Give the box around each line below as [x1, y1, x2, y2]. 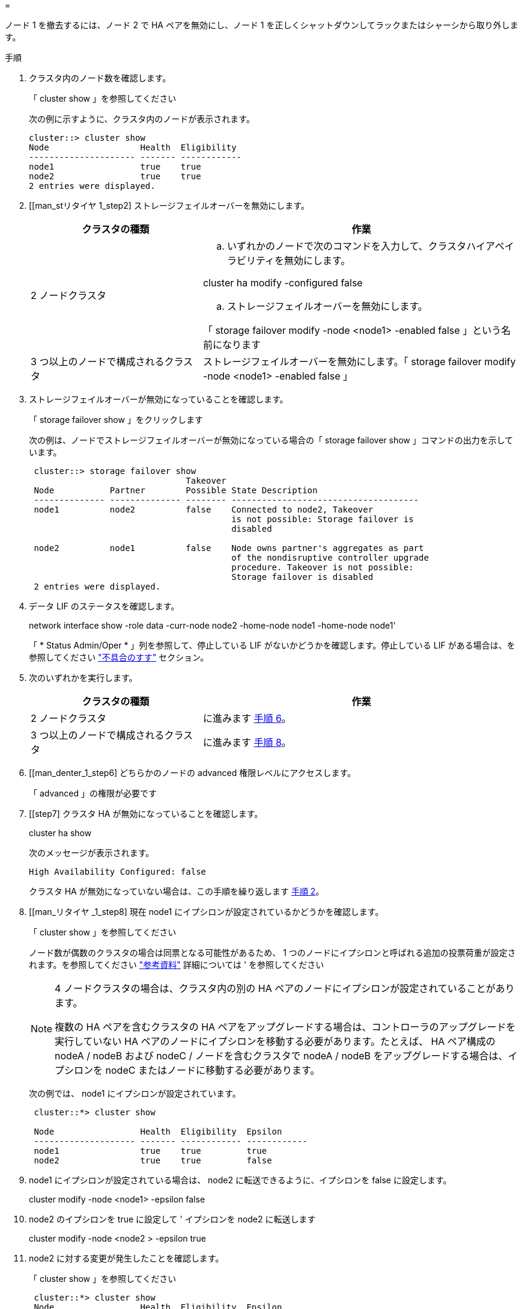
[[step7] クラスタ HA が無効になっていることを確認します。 [29, 808, 263, 819]
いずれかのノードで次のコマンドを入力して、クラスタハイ [226, 240, 485, 252]
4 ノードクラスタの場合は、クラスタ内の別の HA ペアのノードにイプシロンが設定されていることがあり [55, 982, 515, 994]
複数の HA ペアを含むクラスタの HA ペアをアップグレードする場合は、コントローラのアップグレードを [55, 1021, 516, 1033]
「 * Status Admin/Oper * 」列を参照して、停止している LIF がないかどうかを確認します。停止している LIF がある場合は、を [29, 640, 515, 650]
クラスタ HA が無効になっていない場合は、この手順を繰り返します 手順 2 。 [29, 886, 324, 896]
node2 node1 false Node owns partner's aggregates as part [34, 543, 424, 553]
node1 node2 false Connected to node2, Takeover [34, 505, 374, 514]
